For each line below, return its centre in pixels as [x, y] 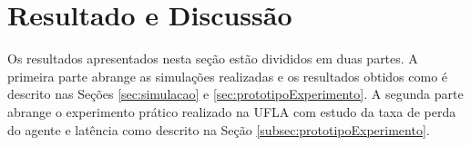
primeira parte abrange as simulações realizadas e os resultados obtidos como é [228, 76]
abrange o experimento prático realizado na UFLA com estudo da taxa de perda [232, 111]
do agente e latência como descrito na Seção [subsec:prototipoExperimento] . [219, 129]
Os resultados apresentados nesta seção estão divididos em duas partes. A [213, 58]
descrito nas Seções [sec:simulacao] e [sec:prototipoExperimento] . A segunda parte [235, 94]
